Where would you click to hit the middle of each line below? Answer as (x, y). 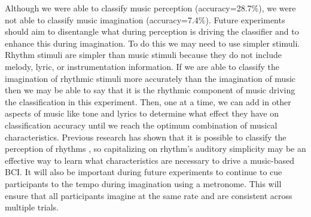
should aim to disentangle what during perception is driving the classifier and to (152, 31)
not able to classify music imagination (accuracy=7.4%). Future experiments (145, 19)
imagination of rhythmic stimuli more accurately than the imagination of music (150, 78)
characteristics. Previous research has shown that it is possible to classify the (146, 137)
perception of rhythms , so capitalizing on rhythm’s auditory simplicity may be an (155, 149)
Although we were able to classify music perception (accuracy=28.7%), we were (150, 8)
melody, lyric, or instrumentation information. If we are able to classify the (142, 66)
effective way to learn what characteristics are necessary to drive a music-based (150, 160)
